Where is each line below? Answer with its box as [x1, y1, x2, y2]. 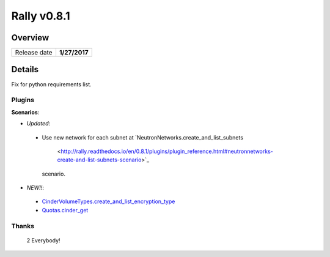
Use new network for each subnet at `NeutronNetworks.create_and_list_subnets [42, 133, 244, 141]
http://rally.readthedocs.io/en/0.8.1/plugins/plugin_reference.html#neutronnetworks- [61, 147, 273, 155]
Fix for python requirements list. [11, 80, 92, 88]
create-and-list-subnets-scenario [57, 156, 142, 163]
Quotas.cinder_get [42, 206, 89, 214]
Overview [11, 32, 50, 43]
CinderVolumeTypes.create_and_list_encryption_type [42, 198, 175, 205]
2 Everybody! [26, 236, 61, 244]
